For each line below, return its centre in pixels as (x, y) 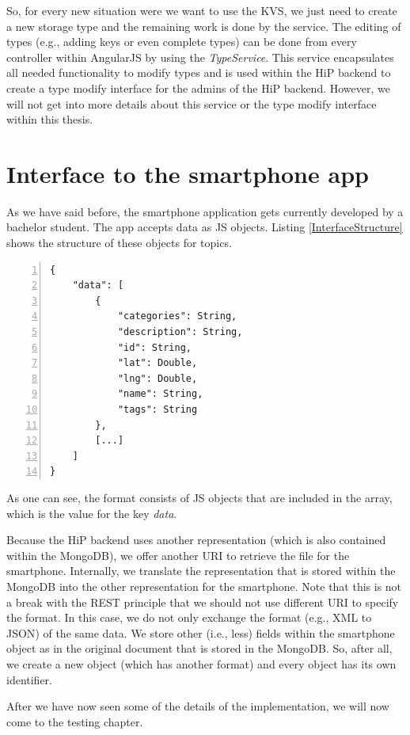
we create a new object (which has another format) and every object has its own (201, 663)
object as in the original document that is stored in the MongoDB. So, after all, (199, 648)
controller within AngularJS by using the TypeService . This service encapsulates (200, 57)
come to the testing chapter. (75, 721)
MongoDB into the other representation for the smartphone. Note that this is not (204, 586)
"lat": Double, (158, 363)
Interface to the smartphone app (188, 173)
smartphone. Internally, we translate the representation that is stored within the (201, 571)
